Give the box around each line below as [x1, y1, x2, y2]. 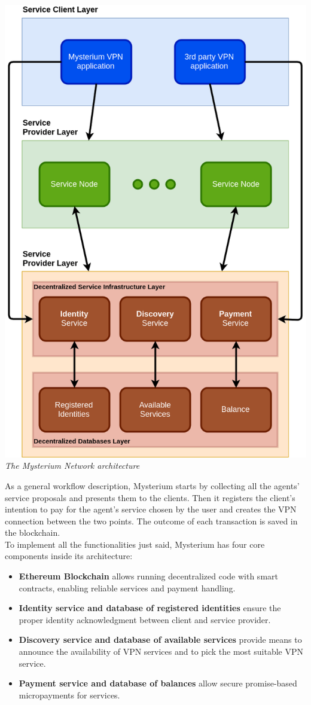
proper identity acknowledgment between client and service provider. [19, 613, 271, 625]
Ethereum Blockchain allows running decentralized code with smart [19, 570, 278, 582]
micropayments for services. [19, 688, 120, 701]
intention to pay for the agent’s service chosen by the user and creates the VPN [5, 503, 297, 515]
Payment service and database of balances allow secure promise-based [19, 677, 297, 689]
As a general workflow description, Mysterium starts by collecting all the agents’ [5, 479, 300, 492]
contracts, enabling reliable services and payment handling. [19, 581, 236, 594]
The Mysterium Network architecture [5, 459, 140, 472]
